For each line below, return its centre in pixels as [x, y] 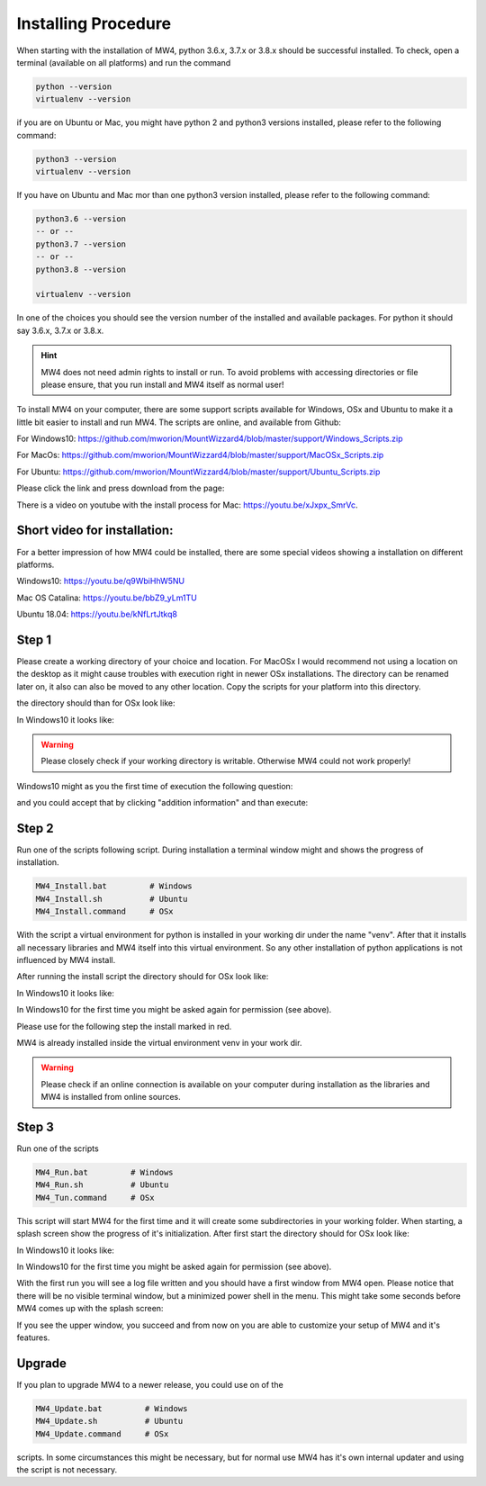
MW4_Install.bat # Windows [114, 886]
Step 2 [35, 828]
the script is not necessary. [67, 1469]
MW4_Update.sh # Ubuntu [109, 1421]
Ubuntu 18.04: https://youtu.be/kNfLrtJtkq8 [97, 614]
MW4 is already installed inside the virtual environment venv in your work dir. [159, 1042]
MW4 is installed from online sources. [111, 1097]
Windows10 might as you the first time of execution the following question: [155, 786]
